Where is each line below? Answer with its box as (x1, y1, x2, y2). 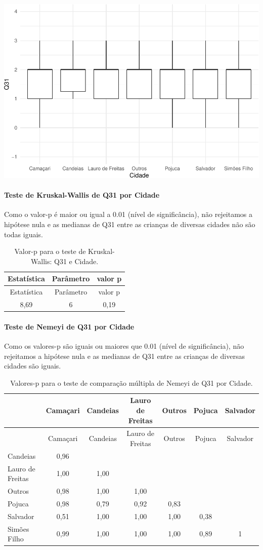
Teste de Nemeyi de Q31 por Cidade (4, 321, 135, 332)
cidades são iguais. (4, 360, 61, 371)
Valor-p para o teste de (14, 246, 86, 256)
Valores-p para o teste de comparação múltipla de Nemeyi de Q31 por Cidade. (10, 377, 253, 388)
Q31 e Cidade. (54, 255, 99, 266)
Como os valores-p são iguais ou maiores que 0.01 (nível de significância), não (4, 340, 244, 351)
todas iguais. (4, 229, 43, 239)
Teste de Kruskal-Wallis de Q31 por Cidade (4, 190, 160, 200)
